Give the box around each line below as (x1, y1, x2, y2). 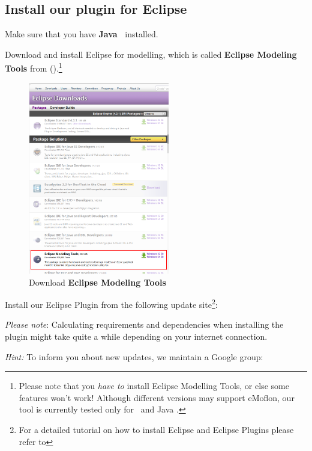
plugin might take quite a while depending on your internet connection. (5, 330, 268, 342)
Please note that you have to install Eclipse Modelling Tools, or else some (19, 379, 289, 392)
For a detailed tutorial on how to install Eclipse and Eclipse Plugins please (19, 423, 294, 435)
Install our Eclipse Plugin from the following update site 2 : (5, 296, 218, 310)
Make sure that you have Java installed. (5, 28, 158, 40)
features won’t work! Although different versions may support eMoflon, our (19, 391, 295, 403)
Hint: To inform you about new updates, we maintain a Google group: (5, 350, 263, 363)
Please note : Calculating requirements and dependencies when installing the (5, 318, 284, 331)
